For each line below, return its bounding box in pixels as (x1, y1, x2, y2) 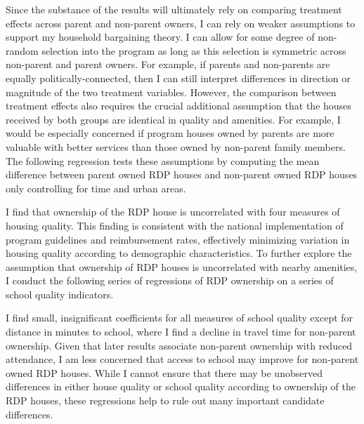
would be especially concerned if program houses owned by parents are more (6, 126, 334, 140)
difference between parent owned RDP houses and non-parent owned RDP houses (6, 167, 358, 182)
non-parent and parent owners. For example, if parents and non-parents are (6, 57, 330, 72)
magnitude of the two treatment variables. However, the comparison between (6, 84, 337, 99)
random (6, 43, 39, 58)
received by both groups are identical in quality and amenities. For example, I (6, 112, 341, 126)
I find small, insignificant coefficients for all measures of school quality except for (6, 310, 353, 325)
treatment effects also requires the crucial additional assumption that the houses (6, 98, 351, 113)
